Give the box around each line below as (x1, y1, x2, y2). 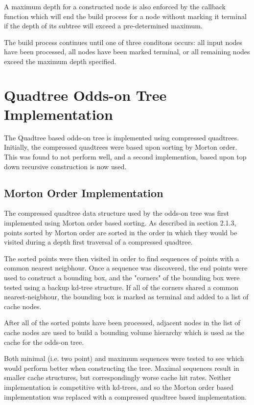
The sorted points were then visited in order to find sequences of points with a (4, 253, 239, 263)
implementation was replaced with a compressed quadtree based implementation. (4, 391, 247, 402)
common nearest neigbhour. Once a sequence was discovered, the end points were (4, 263, 248, 273)
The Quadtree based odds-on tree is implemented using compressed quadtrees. (4, 132, 239, 142)
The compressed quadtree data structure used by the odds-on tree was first (4, 208, 230, 218)
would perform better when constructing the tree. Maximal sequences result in (4, 362, 239, 373)
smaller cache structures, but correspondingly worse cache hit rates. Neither (4, 372, 231, 382)
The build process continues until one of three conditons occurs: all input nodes (4, 37, 243, 47)
